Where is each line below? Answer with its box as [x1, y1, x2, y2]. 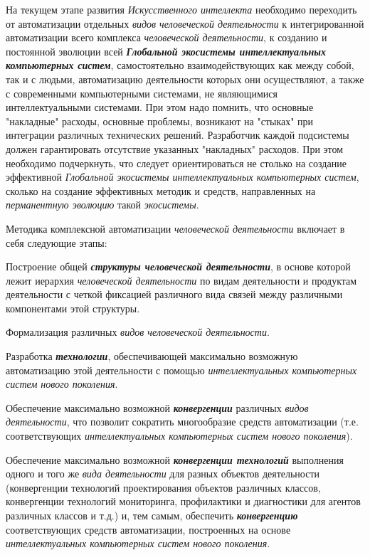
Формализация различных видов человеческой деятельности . [6, 324, 270, 339]
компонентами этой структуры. [6, 300, 140, 315]
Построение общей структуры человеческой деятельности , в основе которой [6, 259, 351, 274]
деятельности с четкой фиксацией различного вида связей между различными [6, 287, 343, 302]
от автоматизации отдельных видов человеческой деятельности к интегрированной [6, 16, 364, 31]
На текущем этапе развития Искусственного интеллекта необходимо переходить [6, 2, 357, 16]
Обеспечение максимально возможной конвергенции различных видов [6, 400, 309, 415]
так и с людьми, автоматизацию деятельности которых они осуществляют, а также [6, 71, 364, 86]
